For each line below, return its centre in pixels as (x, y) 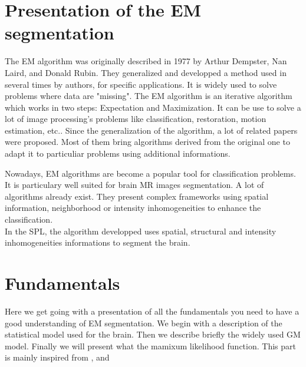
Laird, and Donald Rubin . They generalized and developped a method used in (146, 72)
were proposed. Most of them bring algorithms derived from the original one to (147, 142)
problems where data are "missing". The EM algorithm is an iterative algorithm (149, 96)
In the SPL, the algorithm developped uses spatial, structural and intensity (141, 231)
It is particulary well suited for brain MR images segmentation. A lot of (134, 185)
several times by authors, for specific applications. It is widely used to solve (141, 84)
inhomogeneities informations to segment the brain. (98, 242)
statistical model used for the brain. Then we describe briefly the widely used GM (153, 334)
